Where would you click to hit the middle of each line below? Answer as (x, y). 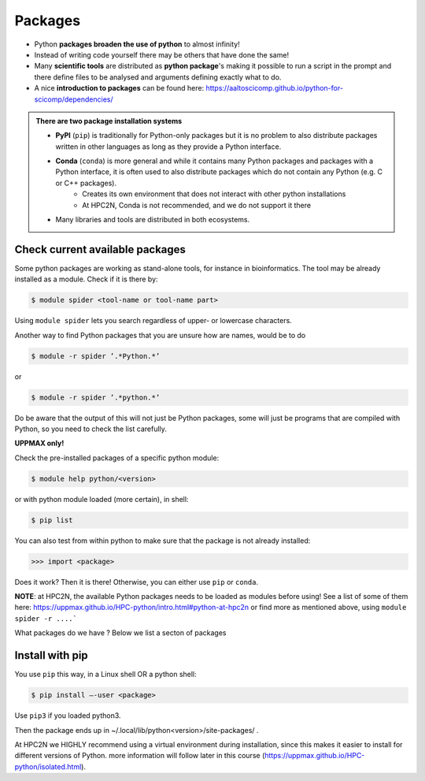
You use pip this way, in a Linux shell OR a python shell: (105, 675)
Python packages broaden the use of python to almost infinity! (137, 44)
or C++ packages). (86, 183)
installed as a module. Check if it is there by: (86, 279)
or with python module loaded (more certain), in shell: (102, 499)
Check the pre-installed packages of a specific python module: (117, 458)
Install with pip (51, 655)
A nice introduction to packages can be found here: (119, 88)
